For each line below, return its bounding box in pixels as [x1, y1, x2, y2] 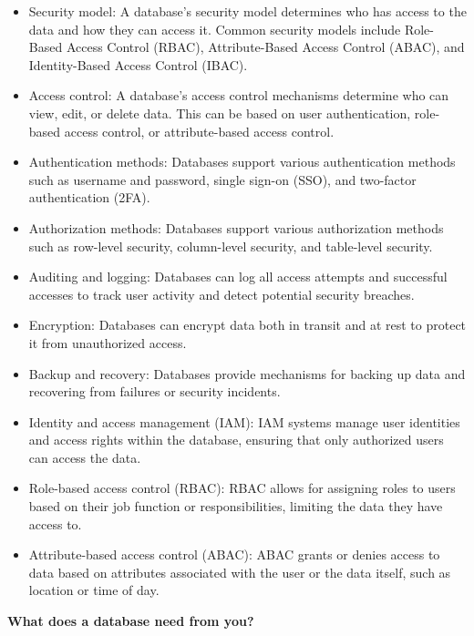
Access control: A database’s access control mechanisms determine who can [28, 86, 449, 105]
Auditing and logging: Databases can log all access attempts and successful [28, 267, 448, 286]
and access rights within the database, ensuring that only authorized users [28, 430, 444, 449]
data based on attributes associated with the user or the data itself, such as [28, 562, 451, 581]
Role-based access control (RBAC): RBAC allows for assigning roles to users [28, 478, 456, 498]
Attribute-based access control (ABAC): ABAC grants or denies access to [28, 545, 440, 564]
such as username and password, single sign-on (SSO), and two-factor [28, 169, 417, 189]
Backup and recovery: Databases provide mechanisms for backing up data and [28, 364, 466, 383]
